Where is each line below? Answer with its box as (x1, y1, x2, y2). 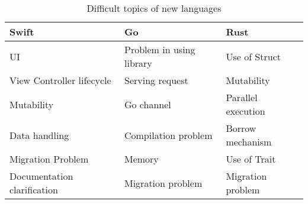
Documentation (9, 169, 73, 183)
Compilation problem (124, 128, 213, 142)
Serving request (124, 73, 188, 87)
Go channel (124, 97, 171, 111)
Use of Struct (226, 49, 281, 63)
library (124, 56, 152, 70)
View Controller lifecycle (9, 73, 111, 87)
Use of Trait (226, 152, 276, 166)
